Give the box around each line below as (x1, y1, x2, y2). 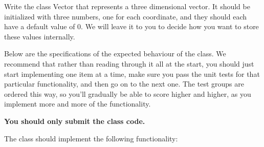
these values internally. (4, 31, 75, 41)
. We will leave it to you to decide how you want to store (81, 21, 259, 32)
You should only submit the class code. (4, 115, 145, 126)
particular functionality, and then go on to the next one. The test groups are (4, 78, 244, 89)
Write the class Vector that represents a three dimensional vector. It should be (4, 1, 250, 11)
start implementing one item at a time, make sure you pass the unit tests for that (4, 68, 260, 79)
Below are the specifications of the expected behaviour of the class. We (4, 48, 226, 59)
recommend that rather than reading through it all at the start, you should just (4, 58, 254, 69)
